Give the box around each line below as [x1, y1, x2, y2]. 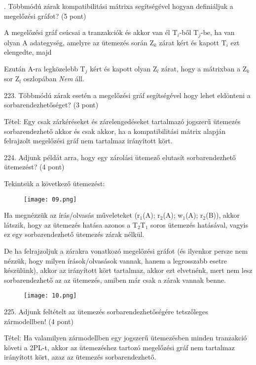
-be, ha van [201, 27, 235, 37]
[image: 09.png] [24, 196, 77, 203]
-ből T [179, 27, 199, 37]
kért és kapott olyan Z [90, 63, 157, 73]
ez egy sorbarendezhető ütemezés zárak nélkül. [4, 229, 145, 239]
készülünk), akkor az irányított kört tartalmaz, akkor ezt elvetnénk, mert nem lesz [4, 265, 253, 275]
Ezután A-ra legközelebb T [4, 63, 85, 73]
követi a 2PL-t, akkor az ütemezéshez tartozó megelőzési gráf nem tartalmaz [4, 342, 235, 352]
